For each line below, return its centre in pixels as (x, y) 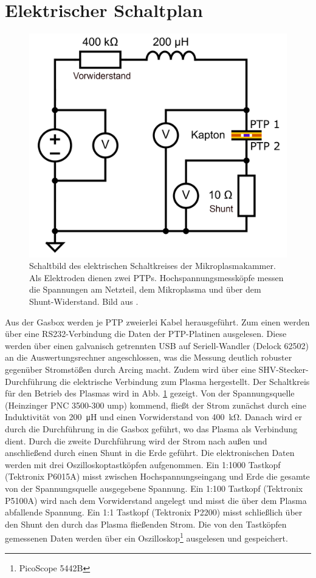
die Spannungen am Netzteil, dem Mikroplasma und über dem (145, 289)
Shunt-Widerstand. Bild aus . (84, 301)
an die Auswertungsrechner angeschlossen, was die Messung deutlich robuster (149, 357)
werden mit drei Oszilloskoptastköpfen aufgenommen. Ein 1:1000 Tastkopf (143, 464)
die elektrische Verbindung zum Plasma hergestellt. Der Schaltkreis (185, 381)
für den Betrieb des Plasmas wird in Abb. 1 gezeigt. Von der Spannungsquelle (150, 393)
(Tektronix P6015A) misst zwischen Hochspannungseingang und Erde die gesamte (157, 476)
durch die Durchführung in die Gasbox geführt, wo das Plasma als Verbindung (151, 428)
